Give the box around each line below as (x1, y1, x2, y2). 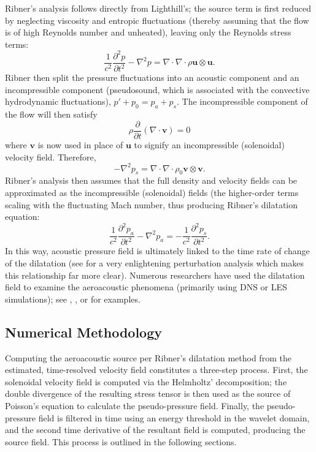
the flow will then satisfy (5, 108, 98, 121)
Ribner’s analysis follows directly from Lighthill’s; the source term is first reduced (5, 2, 312, 14)
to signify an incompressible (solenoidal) (134, 138, 285, 151)
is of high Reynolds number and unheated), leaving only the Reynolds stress (5, 26, 291, 39)
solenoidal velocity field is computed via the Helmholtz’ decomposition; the (5, 375, 287, 388)
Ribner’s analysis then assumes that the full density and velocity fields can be (5, 174, 298, 187)
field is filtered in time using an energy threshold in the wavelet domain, (38, 411, 310, 424)
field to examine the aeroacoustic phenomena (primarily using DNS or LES (5, 281, 287, 293)
